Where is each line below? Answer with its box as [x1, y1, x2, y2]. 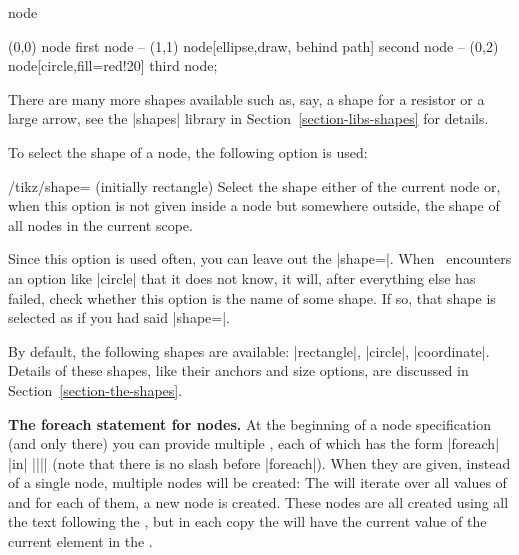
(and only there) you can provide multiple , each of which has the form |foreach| [8, 433, 500, 454]
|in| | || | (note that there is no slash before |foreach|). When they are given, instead [8, 452, 511, 473]
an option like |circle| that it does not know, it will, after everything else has [8, 267, 476, 288]
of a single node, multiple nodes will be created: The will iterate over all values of [8, 472, 507, 493]
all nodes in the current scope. [8, 214, 193, 235]
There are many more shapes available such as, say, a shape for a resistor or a [8, 88, 485, 109]
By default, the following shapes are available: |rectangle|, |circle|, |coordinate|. [8, 340, 490, 361]
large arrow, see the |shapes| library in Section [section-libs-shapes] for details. [8, 108, 489, 129]
